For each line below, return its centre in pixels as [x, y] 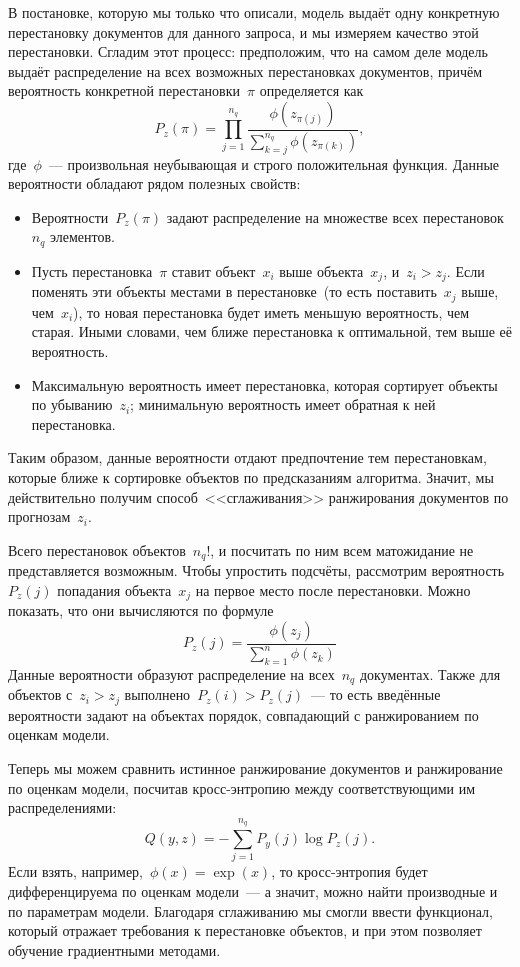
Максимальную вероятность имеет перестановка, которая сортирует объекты [264, 384]
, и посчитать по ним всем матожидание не [342, 549]
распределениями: [62, 807]
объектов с [40, 694]
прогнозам [39, 516]
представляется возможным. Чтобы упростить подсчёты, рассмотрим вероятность [256, 570]
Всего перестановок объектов [97, 549]
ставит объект [213, 270]
